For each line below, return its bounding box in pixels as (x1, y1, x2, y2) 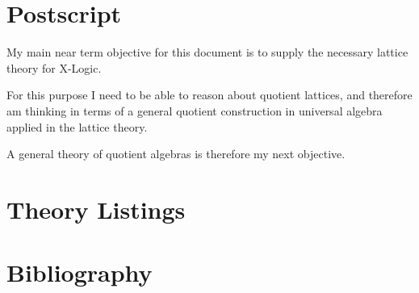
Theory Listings (6, 192, 186, 225)
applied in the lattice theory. (6, 118, 148, 135)
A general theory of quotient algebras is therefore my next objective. (6, 145, 346, 162)
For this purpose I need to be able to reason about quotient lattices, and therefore (6, 86, 413, 103)
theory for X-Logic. (6, 59, 102, 76)
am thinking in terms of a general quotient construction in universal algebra (6, 102, 383, 119)
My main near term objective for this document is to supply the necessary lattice (6, 44, 409, 61)
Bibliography (6, 256, 153, 289)
